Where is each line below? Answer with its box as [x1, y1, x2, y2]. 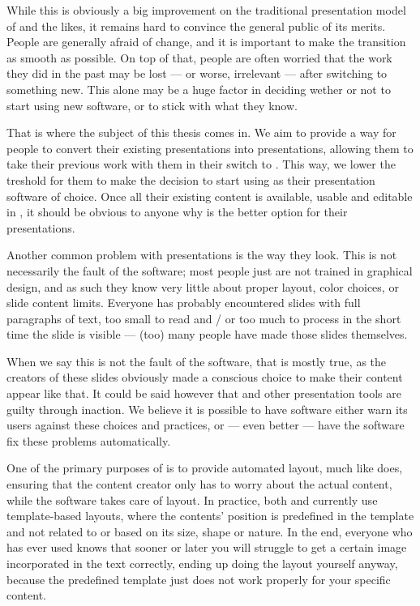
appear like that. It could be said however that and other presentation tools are [6, 385, 401, 402]
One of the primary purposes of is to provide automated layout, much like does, [6, 459, 403, 476]
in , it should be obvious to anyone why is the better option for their [6, 203, 348, 220]
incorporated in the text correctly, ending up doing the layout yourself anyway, [6, 555, 398, 571]
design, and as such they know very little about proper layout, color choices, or [6, 278, 399, 295]
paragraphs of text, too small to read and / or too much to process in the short [6, 309, 401, 326]
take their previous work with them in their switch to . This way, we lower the [6, 156, 396, 173]
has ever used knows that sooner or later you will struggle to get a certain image [6, 539, 407, 556]
